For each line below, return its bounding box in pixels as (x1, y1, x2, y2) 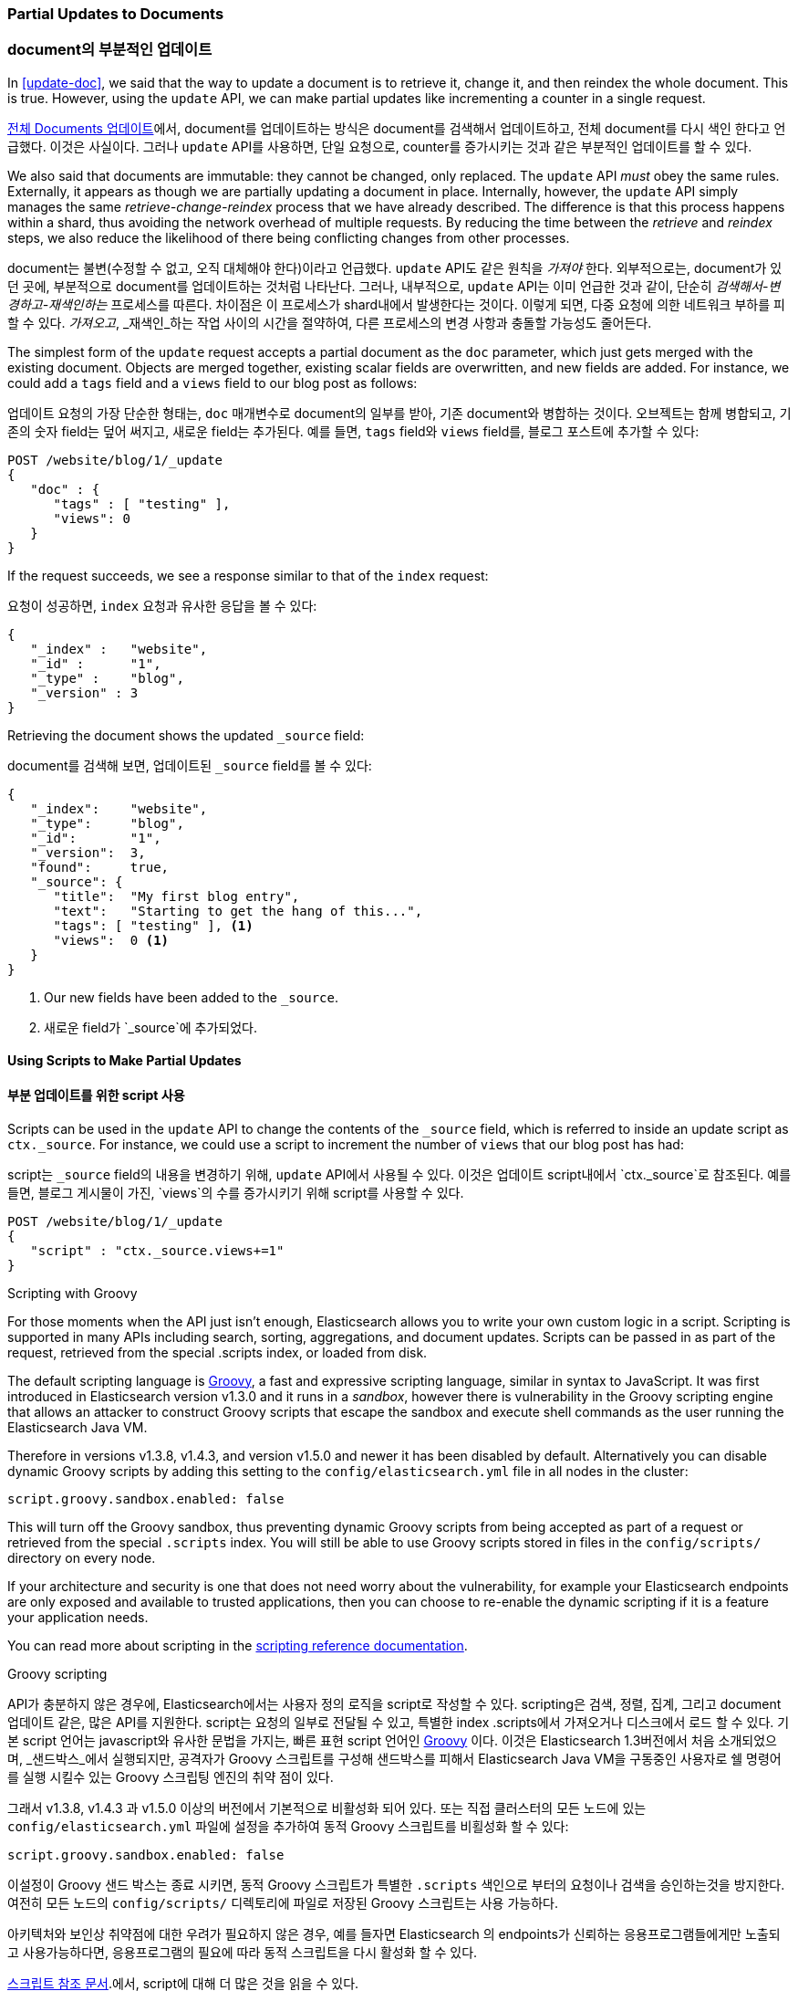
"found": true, (30, 859, 170, 875)
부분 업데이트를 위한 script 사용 (7, 1086, 185, 1103)
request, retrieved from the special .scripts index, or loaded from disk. (7, 1344, 428, 1360)
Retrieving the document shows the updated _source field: (7, 727, 365, 743)
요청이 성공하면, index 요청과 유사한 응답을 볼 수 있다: (7, 597, 317, 613)
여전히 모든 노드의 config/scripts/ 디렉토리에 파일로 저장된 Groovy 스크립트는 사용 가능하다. (7, 1894, 558, 1911)
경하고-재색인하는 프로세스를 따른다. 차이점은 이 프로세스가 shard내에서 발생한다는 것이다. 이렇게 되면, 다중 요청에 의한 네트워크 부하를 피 (7, 296, 785, 312)
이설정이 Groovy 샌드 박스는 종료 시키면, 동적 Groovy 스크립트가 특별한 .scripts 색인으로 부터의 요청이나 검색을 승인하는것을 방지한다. (7, 1876, 785, 1892)
